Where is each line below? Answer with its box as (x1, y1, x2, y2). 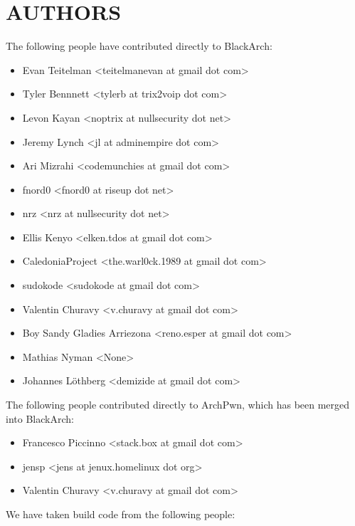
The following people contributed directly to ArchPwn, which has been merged (6, 397, 350, 412)
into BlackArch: (6, 411, 74, 426)
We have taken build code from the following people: (6, 507, 235, 521)
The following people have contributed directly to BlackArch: (6, 38, 272, 53)
